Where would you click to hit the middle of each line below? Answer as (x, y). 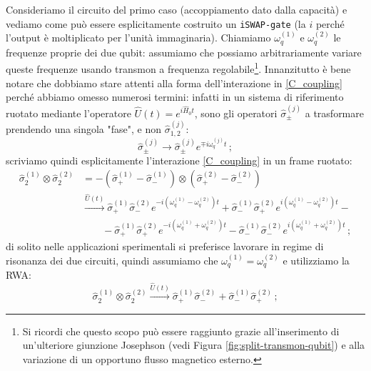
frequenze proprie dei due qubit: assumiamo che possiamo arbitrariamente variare (184, 52)
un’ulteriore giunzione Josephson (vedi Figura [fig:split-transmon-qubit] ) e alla (194, 345)
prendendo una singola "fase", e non (83, 128)
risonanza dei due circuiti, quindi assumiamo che (112, 260)
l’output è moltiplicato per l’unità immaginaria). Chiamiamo (138, 38)
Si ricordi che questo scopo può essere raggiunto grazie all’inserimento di (181, 331)
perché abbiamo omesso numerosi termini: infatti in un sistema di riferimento (175, 97)
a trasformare (334, 113)
